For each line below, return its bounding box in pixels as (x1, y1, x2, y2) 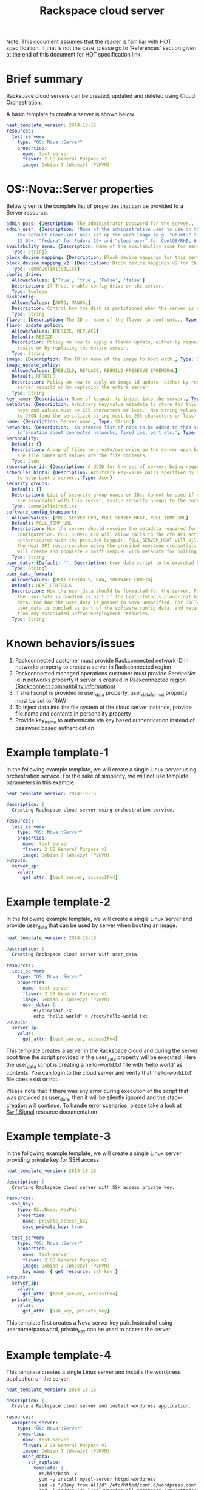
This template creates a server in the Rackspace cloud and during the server (6, 1047, 198, 1054)
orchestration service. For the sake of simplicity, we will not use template (6, 772, 189, 779)
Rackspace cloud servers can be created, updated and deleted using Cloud (6, 92, 195, 100)
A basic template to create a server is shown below (6, 111, 135, 118)
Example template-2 (6, 895, 111, 909)
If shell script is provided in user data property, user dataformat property (15, 689, 188, 698)
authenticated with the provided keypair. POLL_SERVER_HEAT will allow (17, 537, 202, 543)
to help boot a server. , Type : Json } (17, 475, 113, 481)
